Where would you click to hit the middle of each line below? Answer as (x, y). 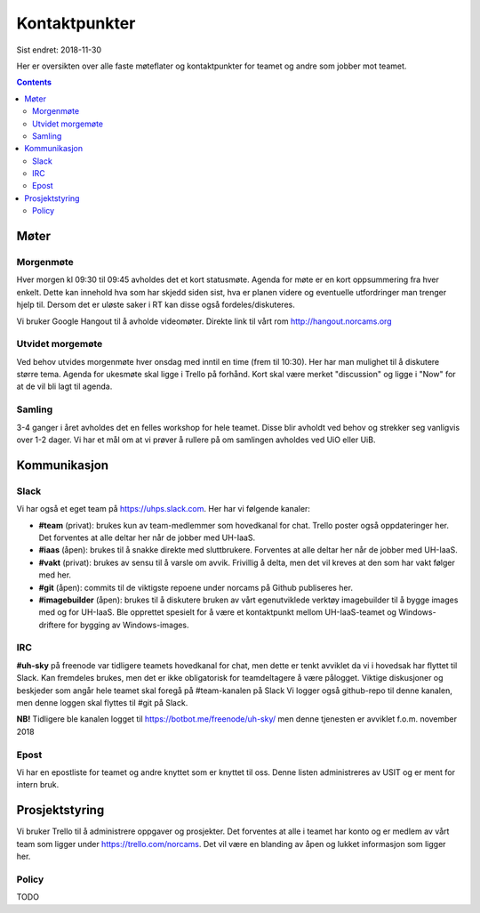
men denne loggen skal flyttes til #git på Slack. (102, 703)
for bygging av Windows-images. (128, 625)
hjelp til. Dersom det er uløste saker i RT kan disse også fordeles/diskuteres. (156, 305)
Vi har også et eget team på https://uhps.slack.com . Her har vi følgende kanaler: (164, 509)
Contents (34, 82)
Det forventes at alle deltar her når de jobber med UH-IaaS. (147, 537)
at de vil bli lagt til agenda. (64, 386)
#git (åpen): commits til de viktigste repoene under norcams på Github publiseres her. (196, 587)
